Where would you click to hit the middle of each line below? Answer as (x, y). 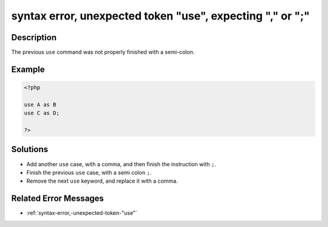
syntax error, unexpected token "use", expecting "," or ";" (160, 16)
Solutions (30, 149)
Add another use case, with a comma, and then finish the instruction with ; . (121, 164)
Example (28, 69)
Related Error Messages (58, 199)
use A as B (40, 104)
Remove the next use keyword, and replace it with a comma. (102, 181)
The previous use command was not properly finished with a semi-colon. (103, 52)
